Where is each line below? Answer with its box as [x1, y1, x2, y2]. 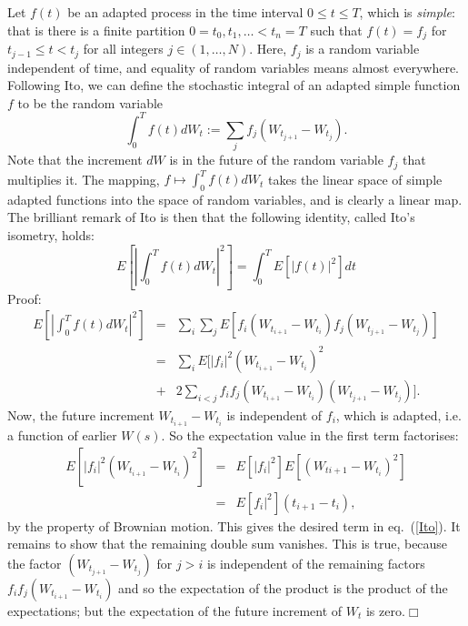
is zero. [365, 601, 405, 620]
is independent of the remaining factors [206, 553, 425, 572]
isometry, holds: [7, 226, 95, 245]
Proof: [7, 288, 42, 308]
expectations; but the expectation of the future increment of [7, 601, 343, 620]
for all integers [83, 39, 164, 58]
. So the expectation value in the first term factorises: [161, 425, 459, 444]
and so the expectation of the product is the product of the [118, 578, 448, 597]
